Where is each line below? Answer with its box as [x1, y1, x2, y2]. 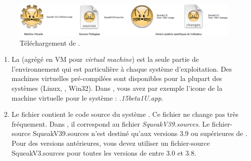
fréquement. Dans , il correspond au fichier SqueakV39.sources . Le [11, 118, 210, 129]
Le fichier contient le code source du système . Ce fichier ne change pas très [11, 109, 239, 119]
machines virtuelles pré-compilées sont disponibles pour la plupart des [11, 73, 222, 83]
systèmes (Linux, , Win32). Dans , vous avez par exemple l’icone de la [11, 82, 223, 93]
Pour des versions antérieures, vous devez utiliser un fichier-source [11, 137, 210, 148]
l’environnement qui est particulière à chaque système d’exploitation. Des [11, 63, 232, 74]
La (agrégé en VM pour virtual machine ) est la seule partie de [11, 54, 199, 64]
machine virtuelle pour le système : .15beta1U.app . [11, 92, 164, 103]
